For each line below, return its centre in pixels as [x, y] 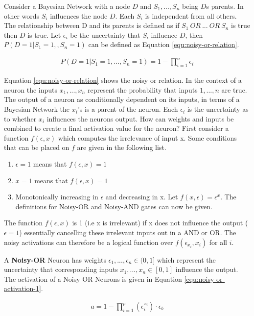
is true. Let [44, 35]
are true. [234, 89]
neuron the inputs [31, 89]
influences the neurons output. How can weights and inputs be [140, 118]
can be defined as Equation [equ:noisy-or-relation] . [164, 44]
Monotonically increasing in [57, 197]
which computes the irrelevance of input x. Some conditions [147, 137]
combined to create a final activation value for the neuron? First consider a [116, 128]
